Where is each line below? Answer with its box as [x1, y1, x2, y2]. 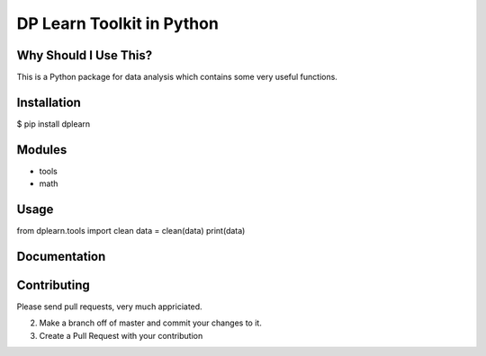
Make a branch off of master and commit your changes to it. [39, 317, 263, 328]
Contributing [16, 278, 90, 292]
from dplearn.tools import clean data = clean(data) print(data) [16, 226, 246, 236]
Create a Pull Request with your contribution [39, 330, 203, 341]
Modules [16, 142, 67, 157]
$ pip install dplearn [16, 118, 91, 129]
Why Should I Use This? [16, 48, 153, 63]
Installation [16, 94, 81, 110]
